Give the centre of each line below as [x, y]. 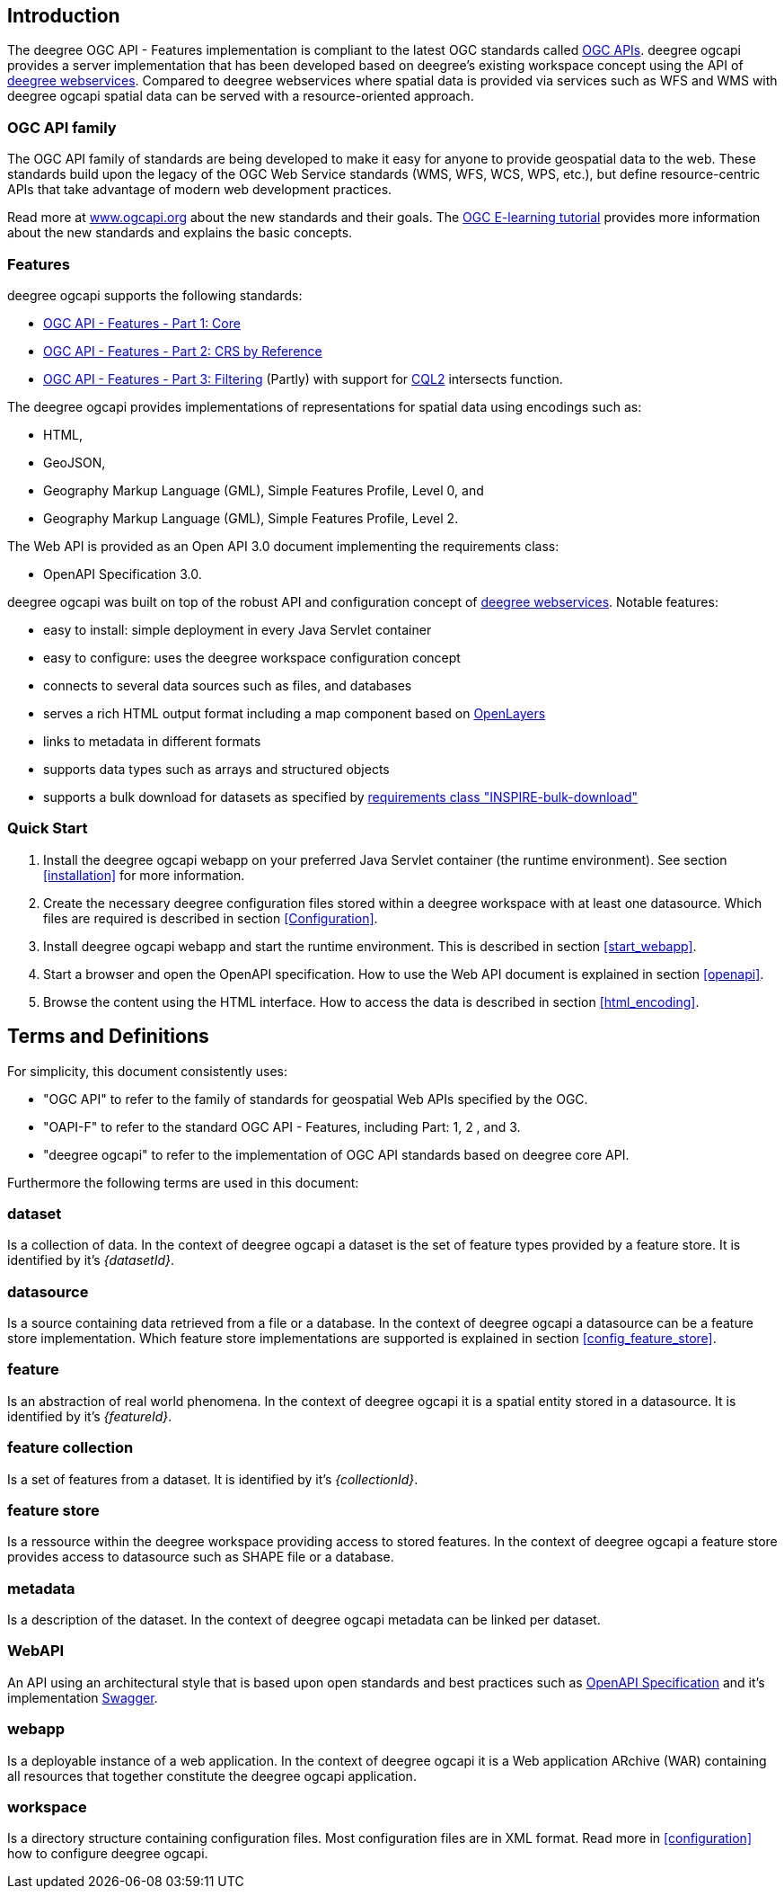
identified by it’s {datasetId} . [91, 1260]
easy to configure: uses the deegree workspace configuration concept [252, 657]
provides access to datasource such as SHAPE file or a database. [201, 1557]
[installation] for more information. [144, 875]
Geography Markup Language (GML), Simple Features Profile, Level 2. [251, 518]
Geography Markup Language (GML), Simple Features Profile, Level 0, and [264, 490]
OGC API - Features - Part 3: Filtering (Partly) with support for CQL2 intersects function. [303, 378]
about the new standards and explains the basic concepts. [180, 233]
